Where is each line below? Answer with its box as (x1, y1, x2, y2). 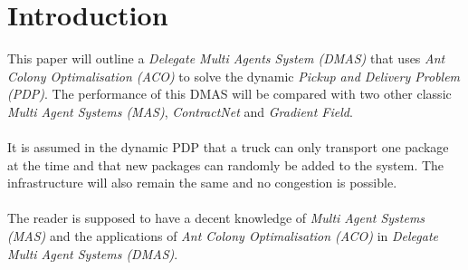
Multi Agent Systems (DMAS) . (7, 244, 178, 263)
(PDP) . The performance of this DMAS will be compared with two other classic (7, 84, 452, 103)
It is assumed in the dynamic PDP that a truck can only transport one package (7, 138, 449, 157)
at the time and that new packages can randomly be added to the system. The (7, 155, 444, 174)
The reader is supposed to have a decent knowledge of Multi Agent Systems (7, 208, 425, 227)
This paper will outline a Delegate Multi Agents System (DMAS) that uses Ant (7, 49, 445, 68)
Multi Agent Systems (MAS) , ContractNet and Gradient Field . (7, 101, 353, 121)
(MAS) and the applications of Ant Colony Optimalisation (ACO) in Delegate (7, 227, 439, 246)
